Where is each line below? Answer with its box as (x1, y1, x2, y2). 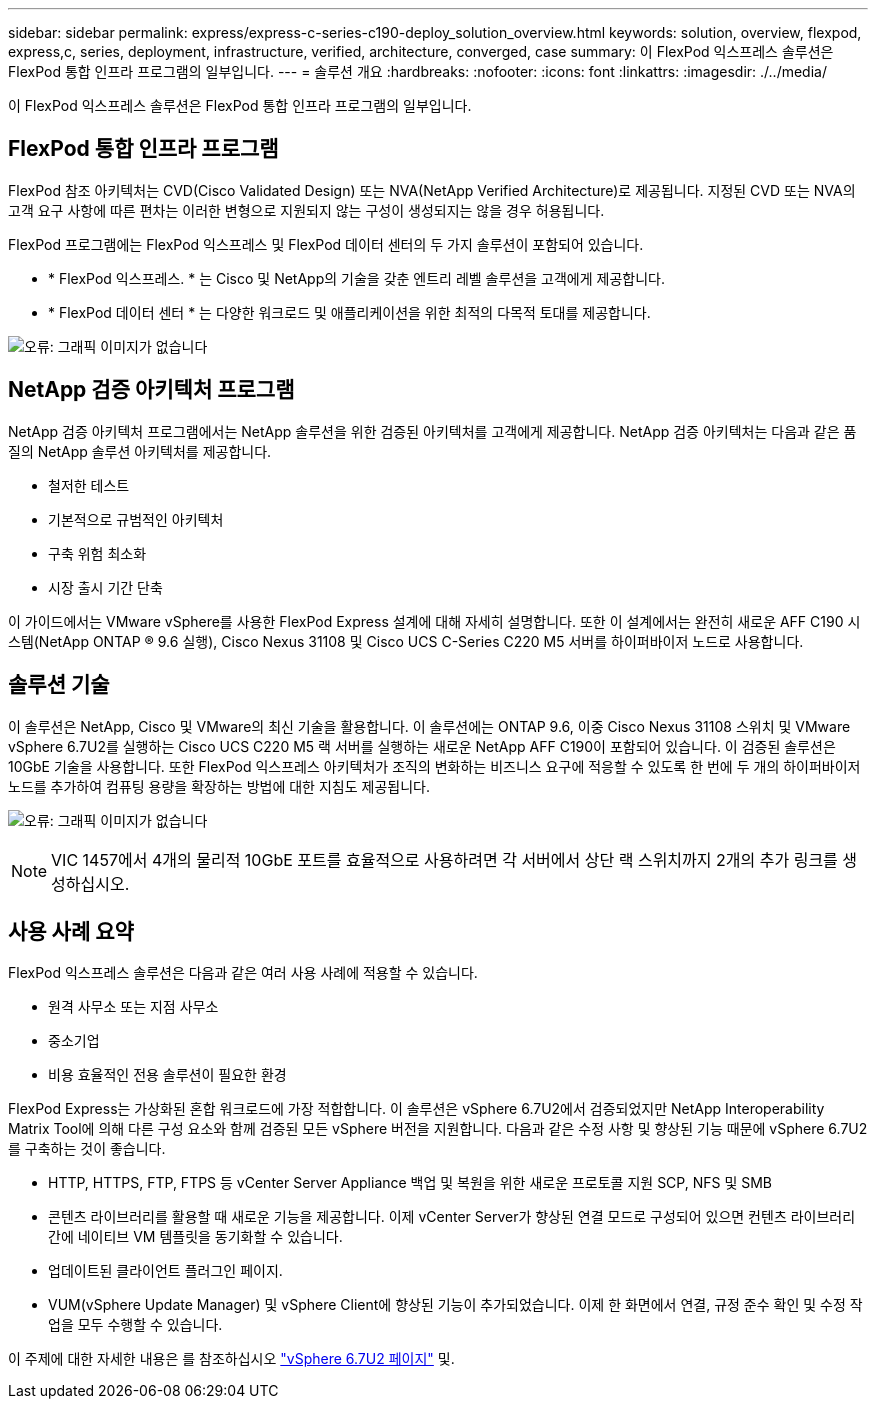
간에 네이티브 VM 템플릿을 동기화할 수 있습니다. (48, 1228, 343, 1246)
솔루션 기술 (8, 672, 110, 698)
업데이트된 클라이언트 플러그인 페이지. (48, 1262, 283, 1280)
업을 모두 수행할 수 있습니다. (48, 1316, 223, 1334)
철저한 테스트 (48, 476, 130, 494)
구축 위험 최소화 (48, 544, 147, 562)
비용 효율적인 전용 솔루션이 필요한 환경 (48, 1066, 287, 1084)
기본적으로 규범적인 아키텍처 (48, 510, 224, 528)
